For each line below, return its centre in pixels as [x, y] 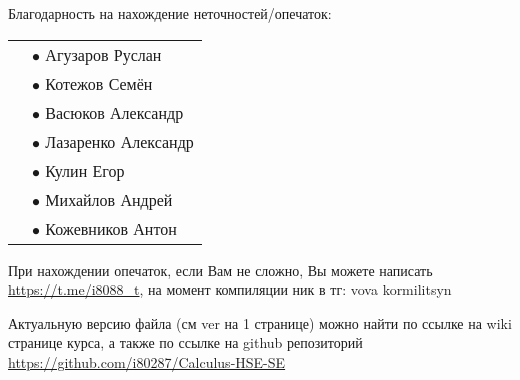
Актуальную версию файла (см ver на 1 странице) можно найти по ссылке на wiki [260, 322]
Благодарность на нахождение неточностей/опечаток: [170, 13]
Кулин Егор [85, 170]
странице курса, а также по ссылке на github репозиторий [185, 342]
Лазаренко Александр [119, 141]
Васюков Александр [114, 112]
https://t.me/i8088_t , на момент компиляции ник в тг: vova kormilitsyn [230, 289]
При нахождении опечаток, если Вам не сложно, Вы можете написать [220, 269]
